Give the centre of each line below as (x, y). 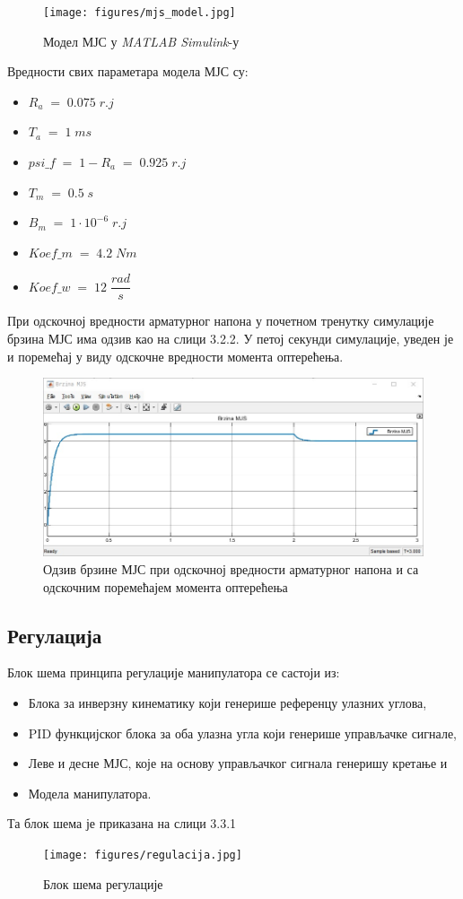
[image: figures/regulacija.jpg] (143, 855)
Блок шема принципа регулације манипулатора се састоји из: (174, 672)
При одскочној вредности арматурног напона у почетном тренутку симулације (221, 321)
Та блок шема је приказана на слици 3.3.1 (122, 823)
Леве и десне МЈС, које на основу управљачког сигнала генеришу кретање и (238, 763)
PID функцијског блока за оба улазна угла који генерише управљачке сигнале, (242, 733)
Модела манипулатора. (90, 793)
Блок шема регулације (103, 883)
